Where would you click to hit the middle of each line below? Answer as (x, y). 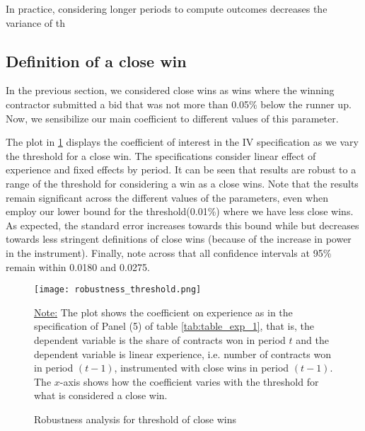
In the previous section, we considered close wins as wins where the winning (170, 90)
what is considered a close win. (101, 395)
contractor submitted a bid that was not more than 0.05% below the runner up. (179, 104)
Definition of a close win (96, 61)
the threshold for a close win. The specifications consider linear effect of (161, 155)
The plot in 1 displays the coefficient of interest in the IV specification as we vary (182, 142)
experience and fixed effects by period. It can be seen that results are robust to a (181, 169)
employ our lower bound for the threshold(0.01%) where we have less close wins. (180, 211)
